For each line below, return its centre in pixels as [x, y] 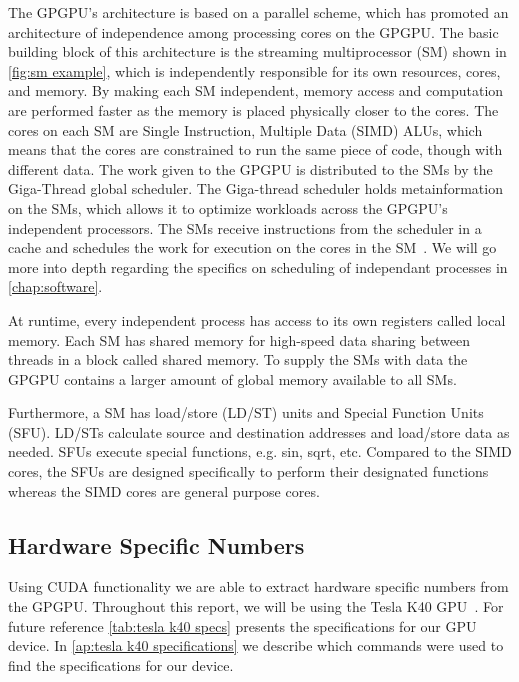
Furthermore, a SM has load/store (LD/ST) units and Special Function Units [246, 412]
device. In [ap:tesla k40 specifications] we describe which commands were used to [256, 645]
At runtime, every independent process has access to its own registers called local [257, 319]
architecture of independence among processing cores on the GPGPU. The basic [253, 31]
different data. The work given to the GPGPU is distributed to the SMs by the [250, 168]
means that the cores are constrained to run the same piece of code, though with [255, 149]
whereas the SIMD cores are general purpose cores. [164, 490]
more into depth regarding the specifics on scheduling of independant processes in [258, 266]
